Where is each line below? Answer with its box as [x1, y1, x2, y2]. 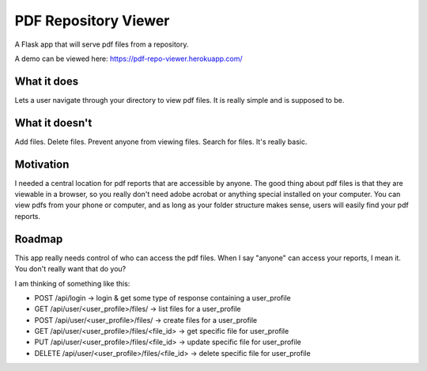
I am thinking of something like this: [14, 278, 130, 288]
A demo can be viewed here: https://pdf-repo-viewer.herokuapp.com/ [14, 54, 243, 63]
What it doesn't [14, 115, 93, 130]
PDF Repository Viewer [14, 12, 170, 29]
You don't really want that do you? [14, 264, 127, 274]
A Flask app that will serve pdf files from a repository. [14, 40, 189, 49]
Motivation [14, 157, 70, 171]
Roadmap [14, 232, 63, 245]
